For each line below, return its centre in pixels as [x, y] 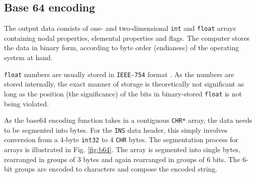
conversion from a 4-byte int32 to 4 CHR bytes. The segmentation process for [121, 139]
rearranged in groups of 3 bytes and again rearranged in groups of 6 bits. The [122, 159]
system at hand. [28, 57]
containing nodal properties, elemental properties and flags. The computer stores [127, 38]
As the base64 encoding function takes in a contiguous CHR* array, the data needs [128, 120]
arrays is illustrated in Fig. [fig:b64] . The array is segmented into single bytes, [122, 149]
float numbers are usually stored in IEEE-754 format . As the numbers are [119, 74]
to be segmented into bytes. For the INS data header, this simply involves [116, 130]
